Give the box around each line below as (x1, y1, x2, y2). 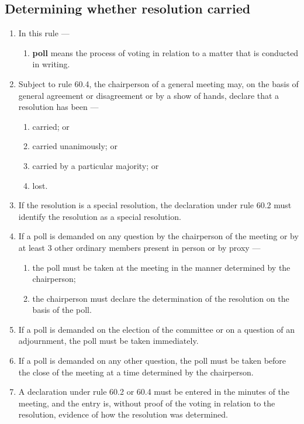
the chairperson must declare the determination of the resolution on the (32, 292, 289, 304)
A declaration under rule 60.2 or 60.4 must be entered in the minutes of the (18, 385, 289, 398)
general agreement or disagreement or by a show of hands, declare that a (18, 89, 279, 101)
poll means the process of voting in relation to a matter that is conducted (32, 46, 299, 58)
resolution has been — (18, 101, 99, 113)
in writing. (32, 58, 70, 70)
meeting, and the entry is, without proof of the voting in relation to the (18, 397, 275, 409)
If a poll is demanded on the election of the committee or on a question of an (18, 323, 295, 335)
